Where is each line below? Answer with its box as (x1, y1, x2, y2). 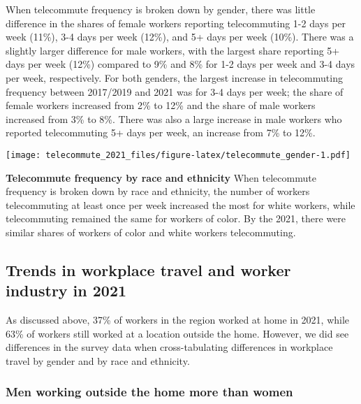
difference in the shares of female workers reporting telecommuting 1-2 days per (6, 15, 346, 30)
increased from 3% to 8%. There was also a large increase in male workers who (6, 111, 342, 126)
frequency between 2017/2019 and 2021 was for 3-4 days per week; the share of (6, 84, 344, 99)
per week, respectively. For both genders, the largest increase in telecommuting (6, 70, 343, 85)
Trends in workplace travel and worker (6, 259, 291, 280)
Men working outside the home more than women (6, 383, 293, 401)
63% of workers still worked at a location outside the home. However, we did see (6, 326, 349, 340)
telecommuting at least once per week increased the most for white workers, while (6, 197, 355, 212)
